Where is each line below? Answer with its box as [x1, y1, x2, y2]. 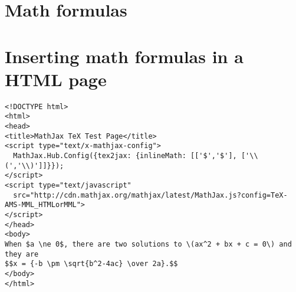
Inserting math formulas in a [5, 44, 244, 68]
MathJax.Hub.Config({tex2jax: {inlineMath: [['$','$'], [13, 151, 237, 160]
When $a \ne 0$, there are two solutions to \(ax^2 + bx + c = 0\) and [5, 239, 292, 248]
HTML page [5, 67, 107, 91]
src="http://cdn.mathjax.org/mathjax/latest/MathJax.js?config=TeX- [13, 191, 288, 199]
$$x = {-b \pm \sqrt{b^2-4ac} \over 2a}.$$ [5, 260, 178, 268]
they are [5, 250, 39, 258]
